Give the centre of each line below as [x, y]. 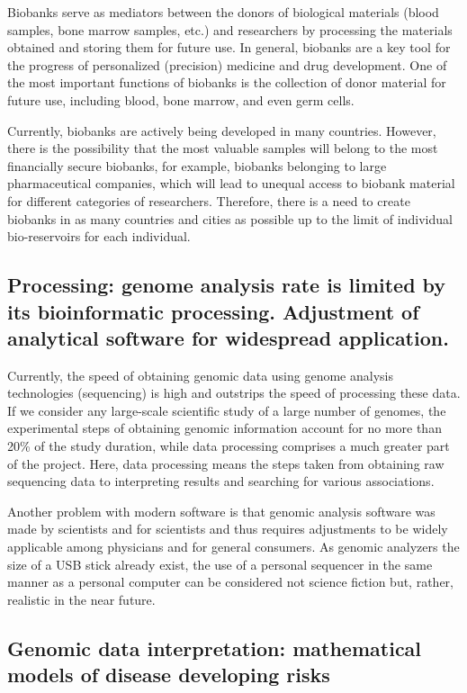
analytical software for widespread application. [228, 337]
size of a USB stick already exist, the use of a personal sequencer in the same [220, 564]
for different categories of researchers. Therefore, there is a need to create [209, 200]
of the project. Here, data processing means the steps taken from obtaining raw [226, 463]
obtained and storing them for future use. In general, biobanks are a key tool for [229, 47]
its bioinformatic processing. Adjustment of [213, 311]
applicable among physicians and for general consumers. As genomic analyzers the [233, 547]
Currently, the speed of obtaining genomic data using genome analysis [200, 375]
